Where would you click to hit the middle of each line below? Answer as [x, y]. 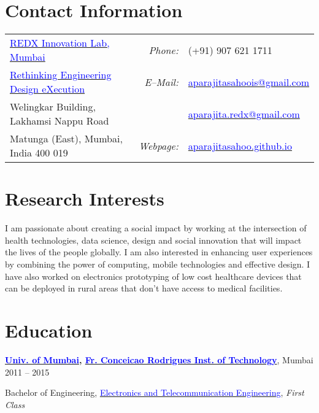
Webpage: [159, 145]
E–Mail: [161, 82]
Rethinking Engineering [61, 75]
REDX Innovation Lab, [60, 43]
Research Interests [85, 199]
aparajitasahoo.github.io [240, 145]
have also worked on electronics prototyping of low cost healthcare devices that [153, 276]
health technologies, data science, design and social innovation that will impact [153, 240]
